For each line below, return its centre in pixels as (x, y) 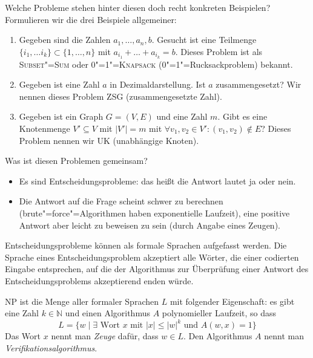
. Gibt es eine (242, 116)
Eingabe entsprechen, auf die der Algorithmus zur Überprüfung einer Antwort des (157, 269)
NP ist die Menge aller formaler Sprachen (82, 301)
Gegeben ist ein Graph (61, 116)
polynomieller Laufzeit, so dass (219, 313)
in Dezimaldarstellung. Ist (158, 84)
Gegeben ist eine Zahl (59, 84)
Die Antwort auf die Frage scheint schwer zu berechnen (121, 201)
